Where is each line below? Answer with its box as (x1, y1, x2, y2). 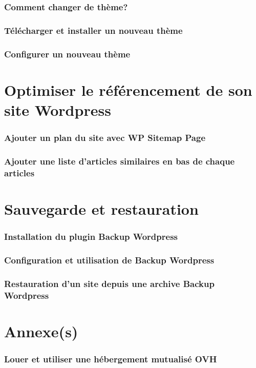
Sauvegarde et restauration (4, 198, 199, 219)
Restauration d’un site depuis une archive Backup (4, 277, 215, 290)
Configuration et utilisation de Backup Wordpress (4, 253, 215, 266)
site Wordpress (4, 99, 111, 120)
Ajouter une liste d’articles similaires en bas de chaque (4, 154, 235, 167)
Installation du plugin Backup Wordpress (4, 230, 178, 242)
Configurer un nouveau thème (4, 47, 131, 60)
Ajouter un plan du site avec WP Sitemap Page (4, 131, 205, 144)
